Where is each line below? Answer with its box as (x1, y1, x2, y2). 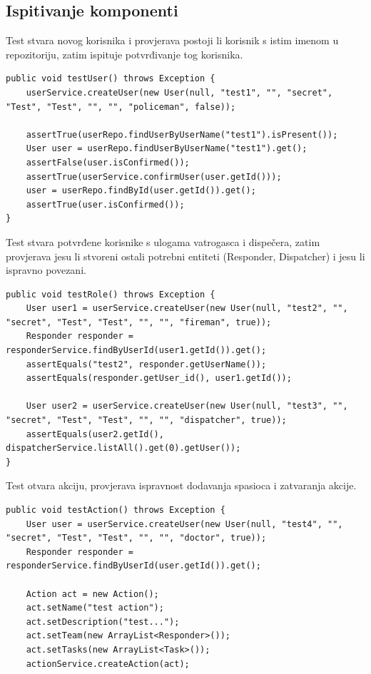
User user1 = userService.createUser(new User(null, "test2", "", (26, 303, 348, 314)
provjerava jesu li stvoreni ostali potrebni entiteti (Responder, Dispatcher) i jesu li (6, 248, 365, 263)
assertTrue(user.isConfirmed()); (26, 199, 185, 210)
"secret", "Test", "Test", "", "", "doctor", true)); (6, 533, 267, 543)
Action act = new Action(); (26, 588, 159, 599)
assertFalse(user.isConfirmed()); (26, 157, 190, 168)
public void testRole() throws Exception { (6, 289, 215, 300)
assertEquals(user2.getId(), (26, 429, 164, 439)
